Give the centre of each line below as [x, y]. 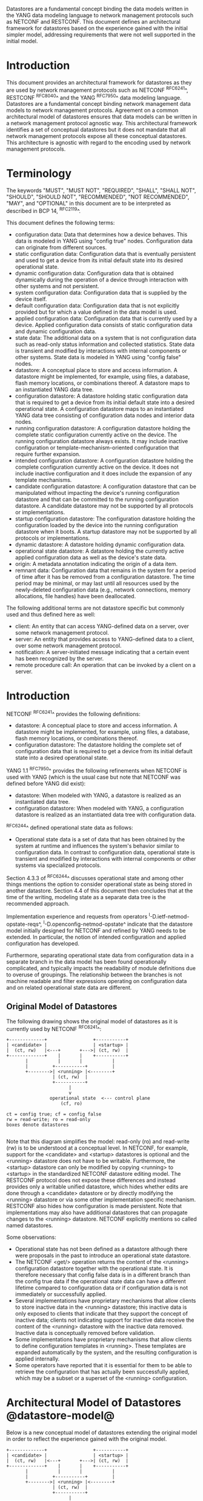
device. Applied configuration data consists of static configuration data [104, 325]
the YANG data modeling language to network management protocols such [100, 15]
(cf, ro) [72, 1104]
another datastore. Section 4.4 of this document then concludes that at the [100, 891]
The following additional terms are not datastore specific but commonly [95, 608]
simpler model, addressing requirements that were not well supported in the [101, 35]
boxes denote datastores [38, 1125]
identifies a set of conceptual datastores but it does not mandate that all [96, 129]
